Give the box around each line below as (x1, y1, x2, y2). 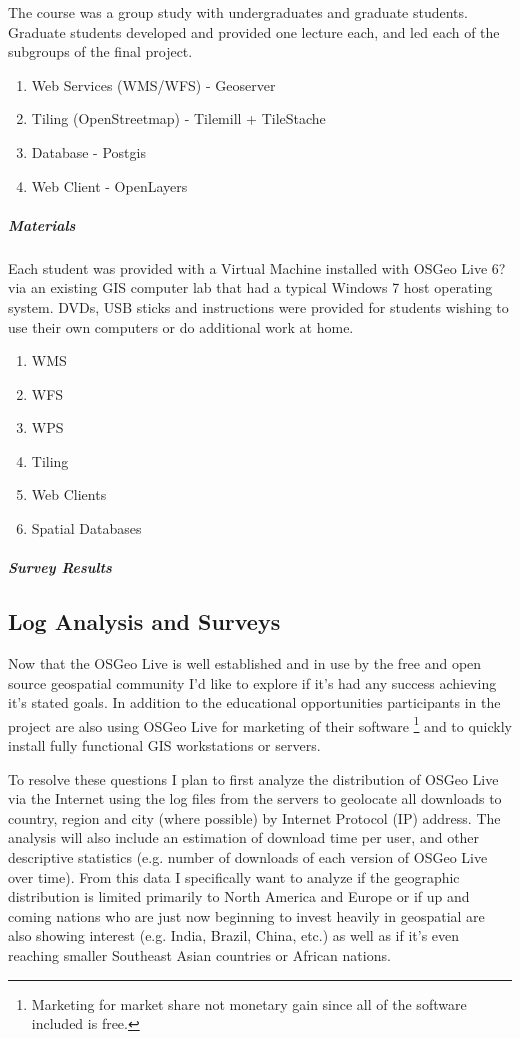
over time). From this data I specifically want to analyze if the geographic (8, 866, 460, 887)
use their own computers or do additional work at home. (8, 316, 354, 337)
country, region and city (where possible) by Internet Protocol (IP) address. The (8, 807, 501, 828)
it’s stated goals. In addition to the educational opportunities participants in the (8, 692, 501, 713)
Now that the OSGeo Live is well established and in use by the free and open (8, 653, 482, 674)
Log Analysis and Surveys (8, 606, 281, 637)
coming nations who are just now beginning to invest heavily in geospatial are (8, 905, 485, 926)
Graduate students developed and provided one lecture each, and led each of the (8, 21, 500, 42)
